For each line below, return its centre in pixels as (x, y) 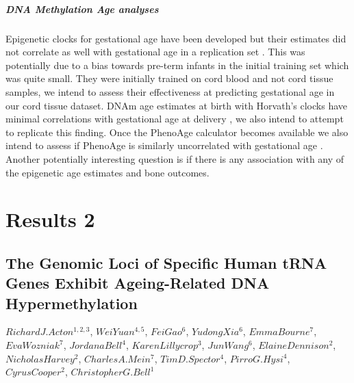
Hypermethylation (72, 303)
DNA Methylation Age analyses (82, 9)
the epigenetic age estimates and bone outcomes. (108, 172)
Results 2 (50, 219)
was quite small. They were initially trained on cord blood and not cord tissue (169, 78)
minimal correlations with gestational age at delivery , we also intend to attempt (175, 119)
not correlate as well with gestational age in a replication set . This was (155, 52)
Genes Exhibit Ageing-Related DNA (138, 283)
